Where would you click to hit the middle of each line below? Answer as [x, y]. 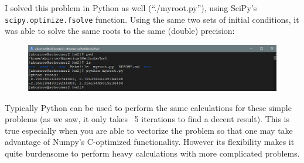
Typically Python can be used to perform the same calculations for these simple [148, 107]
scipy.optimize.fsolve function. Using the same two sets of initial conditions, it [152, 19]
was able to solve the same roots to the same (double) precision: [120, 31]
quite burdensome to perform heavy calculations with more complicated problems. [152, 153]
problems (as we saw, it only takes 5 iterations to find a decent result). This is [147, 119]
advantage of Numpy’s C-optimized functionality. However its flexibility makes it [150, 142]
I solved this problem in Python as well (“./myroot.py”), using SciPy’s [131, 8]
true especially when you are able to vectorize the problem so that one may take [149, 130]
